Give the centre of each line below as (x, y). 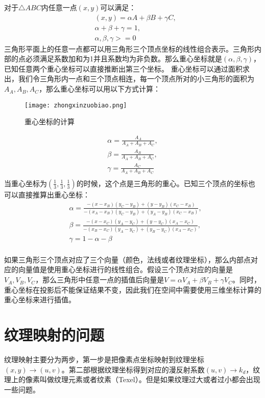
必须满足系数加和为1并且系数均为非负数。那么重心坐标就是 (124, 59)
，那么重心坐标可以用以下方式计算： (100, 89)
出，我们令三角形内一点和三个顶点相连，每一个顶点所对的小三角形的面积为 (129, 79)
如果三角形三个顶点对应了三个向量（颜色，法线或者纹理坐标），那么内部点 (127, 259)
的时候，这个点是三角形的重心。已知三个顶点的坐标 (162, 183)
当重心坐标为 (26, 183)
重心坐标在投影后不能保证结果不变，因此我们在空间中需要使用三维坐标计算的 (133, 289)
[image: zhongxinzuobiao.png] (76, 105)
